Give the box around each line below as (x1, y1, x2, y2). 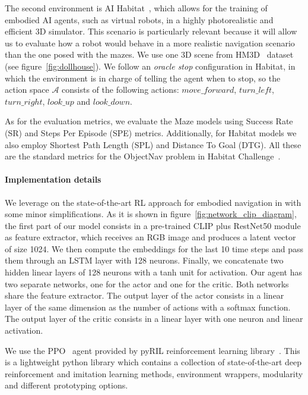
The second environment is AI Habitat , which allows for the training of (5, 2, 268, 14)
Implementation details (5, 173, 101, 186)
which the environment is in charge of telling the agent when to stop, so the (5, 71, 281, 84)
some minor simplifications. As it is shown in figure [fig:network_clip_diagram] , (5, 208, 297, 220)
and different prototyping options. (5, 379, 128, 391)
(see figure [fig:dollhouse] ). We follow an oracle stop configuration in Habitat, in (5, 59, 296, 72)
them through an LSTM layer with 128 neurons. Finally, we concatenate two (5, 254, 284, 267)
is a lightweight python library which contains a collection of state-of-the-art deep (5, 356, 302, 368)
